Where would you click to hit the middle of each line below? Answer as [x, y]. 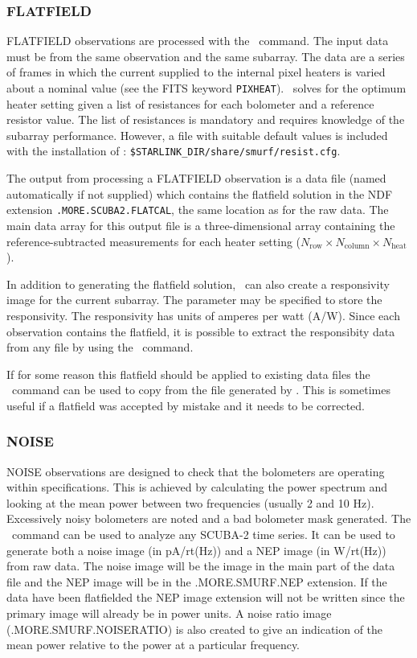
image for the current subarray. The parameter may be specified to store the [194, 300]
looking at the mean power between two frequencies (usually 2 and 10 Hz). [190, 502]
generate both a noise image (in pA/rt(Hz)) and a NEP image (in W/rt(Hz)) [196, 550]
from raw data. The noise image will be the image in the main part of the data [201, 566]
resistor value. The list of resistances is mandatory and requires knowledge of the [206, 119]
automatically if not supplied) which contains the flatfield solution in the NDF [200, 193]
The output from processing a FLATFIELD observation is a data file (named [196, 178]
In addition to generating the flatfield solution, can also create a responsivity [198, 284]
